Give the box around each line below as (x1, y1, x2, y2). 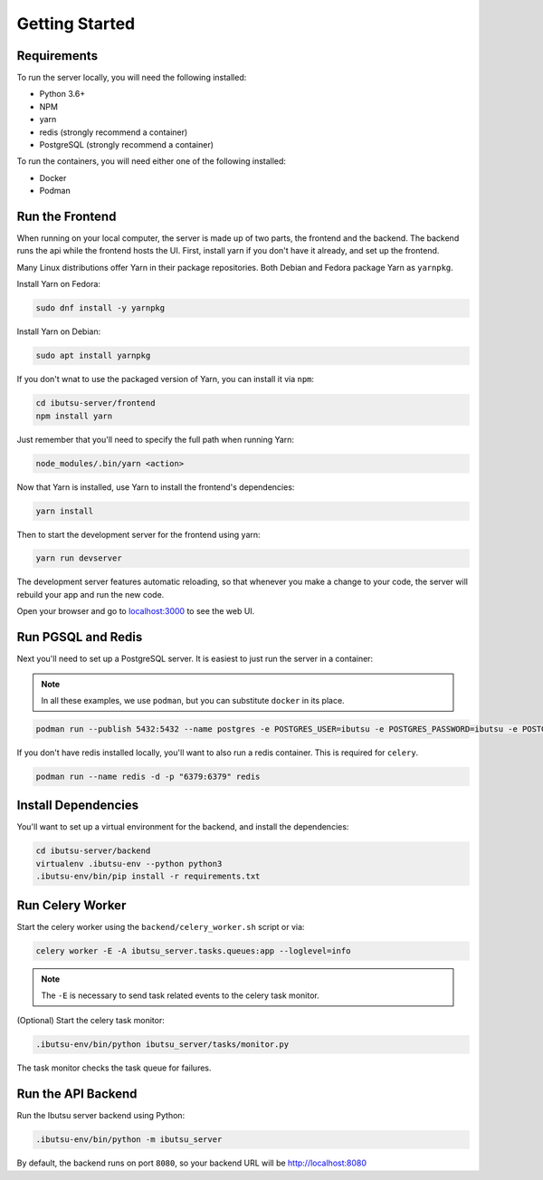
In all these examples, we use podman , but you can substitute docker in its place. (41, 695, 345, 705)
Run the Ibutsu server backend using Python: (16, 1110, 186, 1121)
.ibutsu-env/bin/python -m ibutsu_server (35, 1135, 223, 1145)
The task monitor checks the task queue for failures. (16, 1062, 212, 1073)
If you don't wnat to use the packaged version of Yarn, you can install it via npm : (16, 374, 315, 385)
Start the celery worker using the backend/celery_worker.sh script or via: (16, 921, 305, 932)
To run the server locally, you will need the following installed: (16, 72, 247, 83)
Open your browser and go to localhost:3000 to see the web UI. (16, 606, 255, 617)
